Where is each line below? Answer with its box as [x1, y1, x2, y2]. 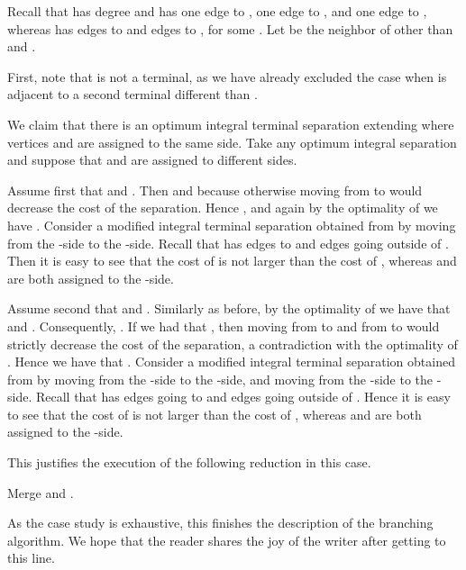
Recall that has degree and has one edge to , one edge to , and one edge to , [7, 2, 427, 20]
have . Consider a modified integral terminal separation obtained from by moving [7, 215, 456, 234]
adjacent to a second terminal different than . [7, 85, 258, 104]
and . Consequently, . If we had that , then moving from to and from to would [7, 316, 440, 335]
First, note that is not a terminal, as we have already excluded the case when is [7, 67, 447, 86]
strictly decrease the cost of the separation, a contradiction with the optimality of [7, 334, 458, 353]
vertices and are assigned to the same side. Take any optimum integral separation [7, 132, 457, 151]
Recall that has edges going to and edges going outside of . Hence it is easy [35, 387, 451, 406]
